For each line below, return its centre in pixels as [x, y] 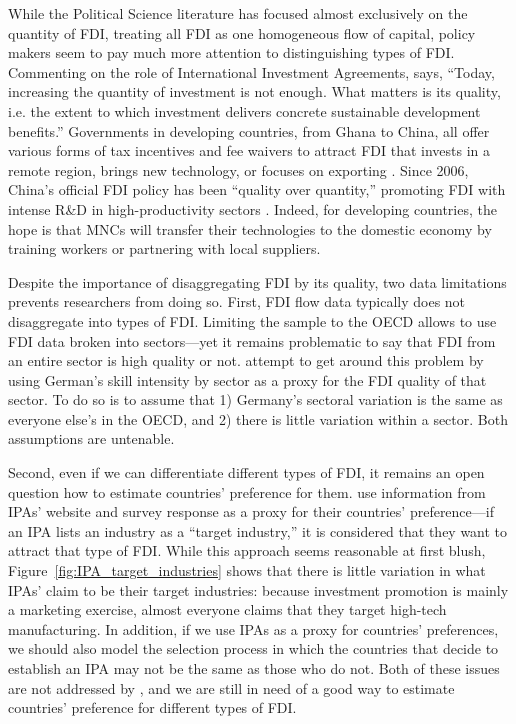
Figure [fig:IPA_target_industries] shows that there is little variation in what [247, 570]
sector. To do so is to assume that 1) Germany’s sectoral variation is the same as [255, 399]
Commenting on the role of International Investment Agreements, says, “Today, [251, 71]
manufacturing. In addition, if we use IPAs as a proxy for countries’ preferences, [253, 628]
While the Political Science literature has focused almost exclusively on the [238, 13]
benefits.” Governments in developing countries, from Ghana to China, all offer [249, 130]
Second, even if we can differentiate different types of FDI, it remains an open [246, 472]
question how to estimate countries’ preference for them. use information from [247, 491]
